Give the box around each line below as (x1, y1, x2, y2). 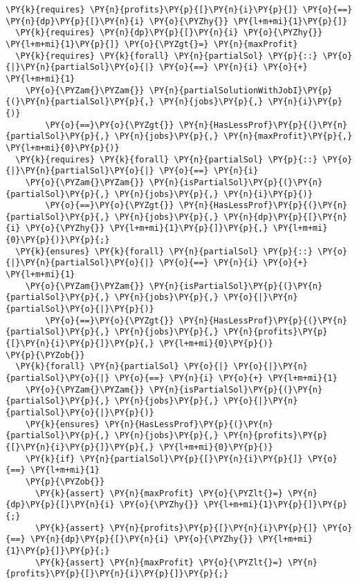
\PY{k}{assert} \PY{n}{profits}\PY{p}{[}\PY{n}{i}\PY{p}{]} (35, 522, 318, 533)
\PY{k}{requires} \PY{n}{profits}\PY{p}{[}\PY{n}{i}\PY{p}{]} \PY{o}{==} (6, 5, 353, 15)
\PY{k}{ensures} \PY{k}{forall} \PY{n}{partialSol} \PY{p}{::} (15, 246, 313, 256)
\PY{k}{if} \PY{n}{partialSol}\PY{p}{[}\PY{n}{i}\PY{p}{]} (25, 453, 303, 464)
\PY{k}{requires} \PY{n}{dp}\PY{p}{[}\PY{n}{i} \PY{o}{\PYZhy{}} (15, 28, 323, 38)
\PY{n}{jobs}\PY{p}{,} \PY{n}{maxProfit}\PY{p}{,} (114, 131, 353, 142)
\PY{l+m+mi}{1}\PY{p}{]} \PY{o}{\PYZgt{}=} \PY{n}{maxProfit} (6, 39, 298, 49)
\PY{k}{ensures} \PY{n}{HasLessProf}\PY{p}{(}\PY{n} (25, 419, 273, 429)
